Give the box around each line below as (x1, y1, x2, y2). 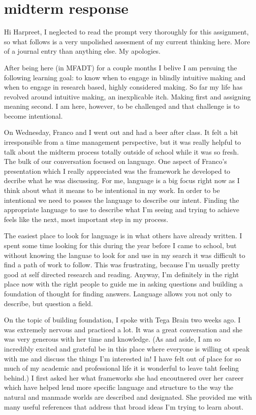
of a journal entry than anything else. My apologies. (4, 46, 160, 56)
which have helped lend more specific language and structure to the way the (4, 382, 233, 392)
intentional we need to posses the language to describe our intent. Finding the (4, 194, 239, 205)
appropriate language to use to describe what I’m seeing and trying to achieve (4, 204, 239, 215)
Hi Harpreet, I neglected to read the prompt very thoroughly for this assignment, (4, 27, 249, 37)
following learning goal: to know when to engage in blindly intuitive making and (4, 72, 246, 82)
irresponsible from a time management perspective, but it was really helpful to (4, 137, 241, 147)
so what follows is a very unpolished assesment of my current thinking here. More (4, 36, 250, 46)
